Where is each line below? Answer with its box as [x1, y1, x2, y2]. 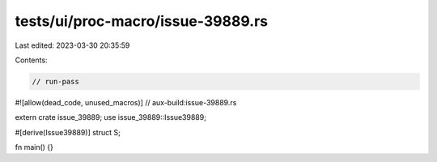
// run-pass [32, 77, 80, 86]
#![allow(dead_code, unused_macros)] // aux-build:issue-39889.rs [15, 97, 237, 107]
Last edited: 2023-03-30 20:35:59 [15, 40, 130, 50]
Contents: [15, 55, 48, 65]
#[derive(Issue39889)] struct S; [15, 127, 121, 137]
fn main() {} [15, 143, 54, 152]
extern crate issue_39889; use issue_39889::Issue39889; [15, 113, 206, 122]
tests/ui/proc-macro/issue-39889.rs [15, 12, 269, 30]
